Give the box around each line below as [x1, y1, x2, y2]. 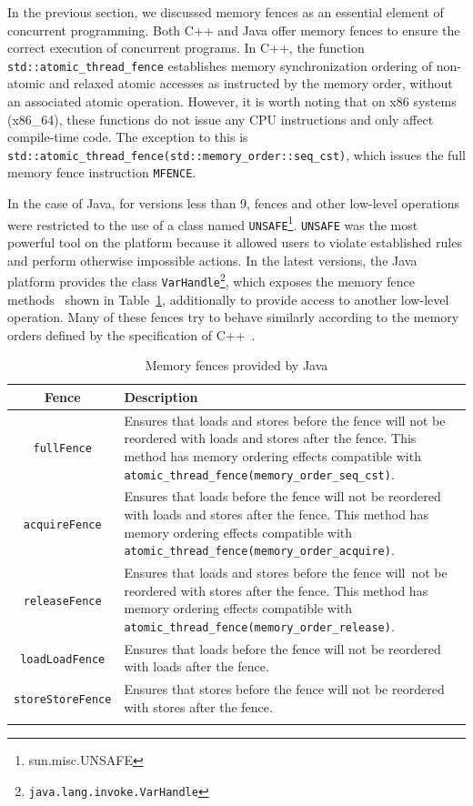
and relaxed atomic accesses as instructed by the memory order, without [48, 74, 453, 93]
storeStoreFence [14, 693, 112, 707]
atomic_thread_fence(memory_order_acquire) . [124, 540, 395, 559]
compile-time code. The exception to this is [7, 127, 248, 146]
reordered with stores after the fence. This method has [124, 580, 428, 599]
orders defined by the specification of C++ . [7, 325, 256, 344]
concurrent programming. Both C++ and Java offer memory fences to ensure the [7, 20, 460, 39]
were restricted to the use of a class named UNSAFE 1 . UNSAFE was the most [7, 212, 418, 234]
